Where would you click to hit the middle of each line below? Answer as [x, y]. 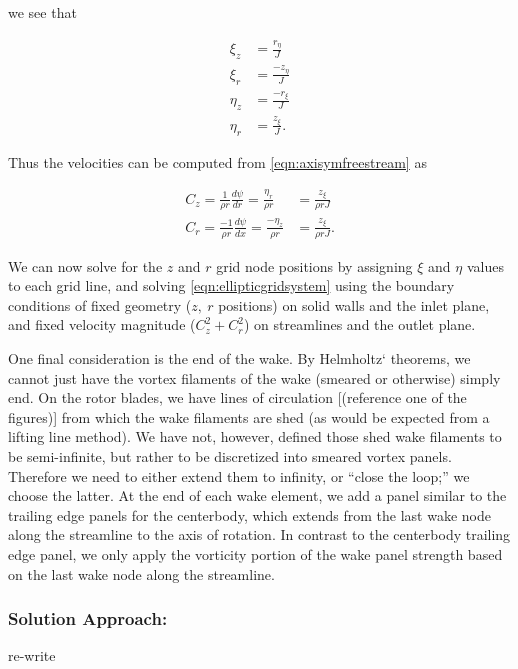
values [485, 265]
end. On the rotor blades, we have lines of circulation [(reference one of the [237, 397]
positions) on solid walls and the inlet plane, [354, 304]
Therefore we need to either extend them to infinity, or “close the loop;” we [239, 475]
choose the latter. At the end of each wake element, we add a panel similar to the [257, 495]
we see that [42, 12]
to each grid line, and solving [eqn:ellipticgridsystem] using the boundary [231, 285]
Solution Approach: [88, 618]
